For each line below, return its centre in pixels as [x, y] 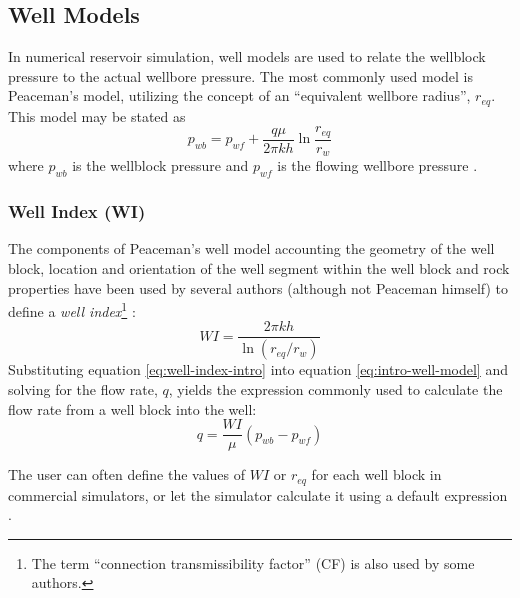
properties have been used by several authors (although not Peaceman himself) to [258, 287]
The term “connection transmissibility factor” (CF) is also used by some [253, 562]
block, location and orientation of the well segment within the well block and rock [259, 267]
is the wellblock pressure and [160, 165]
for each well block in [376, 474]
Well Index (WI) [77, 211]
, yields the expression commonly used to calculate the [335, 388]
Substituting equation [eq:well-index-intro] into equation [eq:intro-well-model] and [258, 369]
